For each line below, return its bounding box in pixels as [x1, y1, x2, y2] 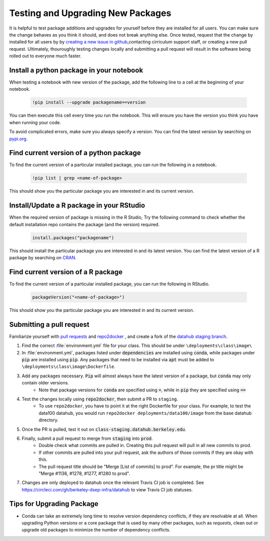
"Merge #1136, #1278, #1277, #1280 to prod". [38, 470, 130, 476]
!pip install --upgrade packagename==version [32, 100, 146, 105]
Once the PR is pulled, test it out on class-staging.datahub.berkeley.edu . [21, 426, 186, 432]
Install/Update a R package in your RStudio [9, 201, 145, 210]
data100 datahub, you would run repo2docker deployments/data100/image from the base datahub [38, 410, 252, 416]
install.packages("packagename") [32, 235, 114, 240]
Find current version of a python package [9, 149, 141, 157]
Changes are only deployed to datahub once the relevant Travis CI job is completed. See [21, 479, 204, 485]
